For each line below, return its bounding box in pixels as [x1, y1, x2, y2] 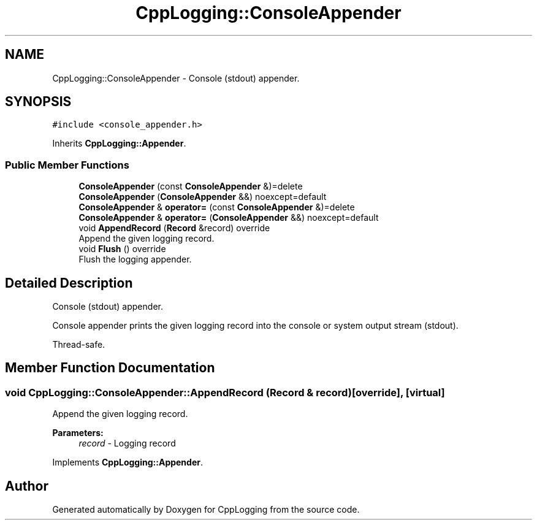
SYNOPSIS [5, 94, 72, 110]
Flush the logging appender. [78, 254, 192, 265]
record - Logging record [78, 438, 176, 449]
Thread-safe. [52, 339, 105, 350]
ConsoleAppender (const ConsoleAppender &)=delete [78, 181, 303, 192]
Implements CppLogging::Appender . [52, 457, 203, 468]
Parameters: [52, 427, 104, 439]
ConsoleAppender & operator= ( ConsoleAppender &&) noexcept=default [78, 212, 379, 223]
